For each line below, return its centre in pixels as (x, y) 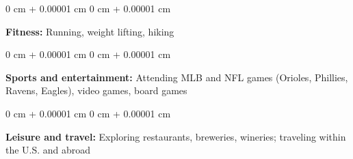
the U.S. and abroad (48, 150)
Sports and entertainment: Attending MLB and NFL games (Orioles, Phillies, (177, 77)
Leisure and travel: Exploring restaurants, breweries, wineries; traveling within (176, 136)
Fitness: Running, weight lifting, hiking (90, 31)
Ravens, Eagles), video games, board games (96, 90)
